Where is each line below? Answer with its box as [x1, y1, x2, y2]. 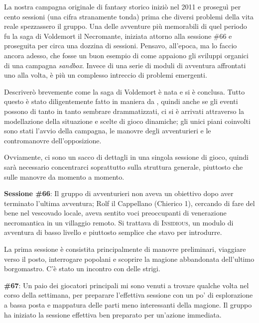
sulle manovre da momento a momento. [4, 171, 125, 182]
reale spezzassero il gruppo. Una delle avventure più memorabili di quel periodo [4, 21, 247, 31]
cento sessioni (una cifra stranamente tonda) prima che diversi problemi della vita [4, 11, 254, 21]
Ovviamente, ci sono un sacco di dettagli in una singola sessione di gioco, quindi [4, 152, 249, 162]
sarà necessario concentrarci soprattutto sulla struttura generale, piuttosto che [4, 161, 243, 172]
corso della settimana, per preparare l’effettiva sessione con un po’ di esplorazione [4, 290, 253, 300]
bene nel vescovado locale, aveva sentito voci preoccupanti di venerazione [4, 208, 227, 218]
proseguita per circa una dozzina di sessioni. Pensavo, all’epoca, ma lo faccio [4, 40, 237, 51]
